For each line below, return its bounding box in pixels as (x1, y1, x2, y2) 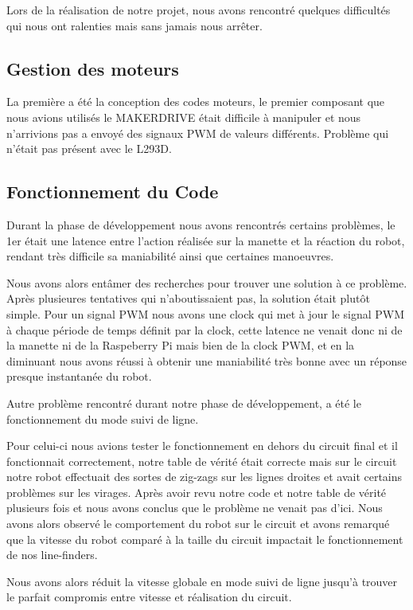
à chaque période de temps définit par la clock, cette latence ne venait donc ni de (6, 321, 403, 338)
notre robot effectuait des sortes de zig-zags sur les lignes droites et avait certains (6, 468, 403, 485)
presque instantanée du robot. (6, 368, 152, 385)
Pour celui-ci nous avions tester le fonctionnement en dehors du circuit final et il (6, 437, 398, 454)
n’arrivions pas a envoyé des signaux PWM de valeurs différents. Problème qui (6, 124, 389, 141)
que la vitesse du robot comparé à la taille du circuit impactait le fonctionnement (6, 530, 403, 547)
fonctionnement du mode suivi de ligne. (6, 410, 199, 427)
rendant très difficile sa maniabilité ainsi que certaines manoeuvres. (6, 248, 334, 264)
